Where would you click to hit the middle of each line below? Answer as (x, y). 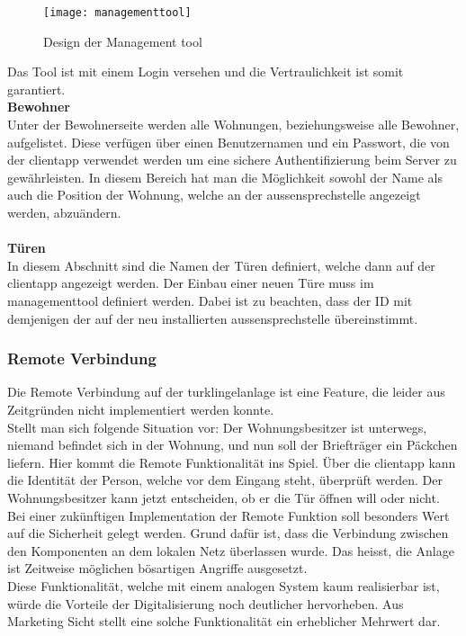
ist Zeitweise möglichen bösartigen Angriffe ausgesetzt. (157, 568)
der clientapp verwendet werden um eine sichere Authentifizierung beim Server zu (232, 160)
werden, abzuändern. (64, 212)
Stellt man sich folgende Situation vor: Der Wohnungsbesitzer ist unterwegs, (217, 427)
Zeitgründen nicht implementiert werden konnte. (141, 409)
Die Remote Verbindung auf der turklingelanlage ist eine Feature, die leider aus (226, 392)
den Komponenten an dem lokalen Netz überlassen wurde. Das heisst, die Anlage (231, 550)
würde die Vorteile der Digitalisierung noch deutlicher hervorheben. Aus (206, 603)
